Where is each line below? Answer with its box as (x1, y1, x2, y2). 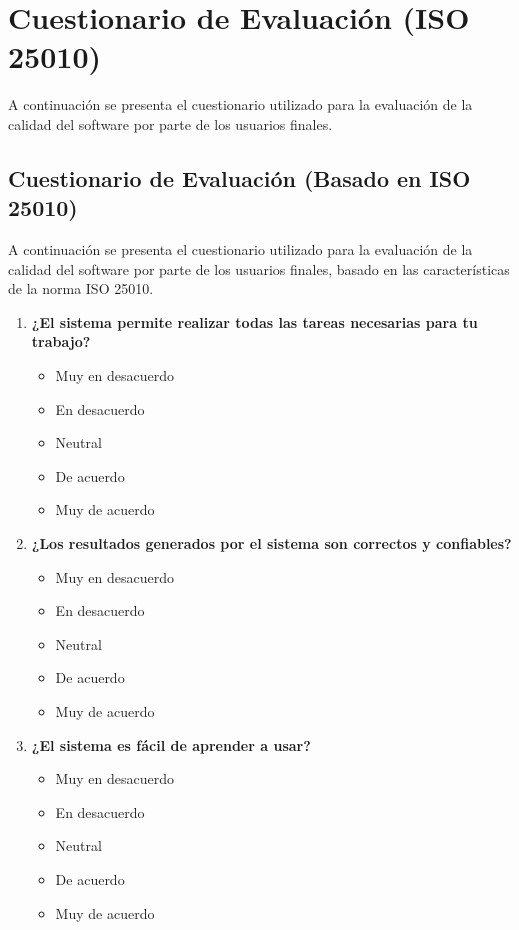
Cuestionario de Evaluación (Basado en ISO (8, 162, 471, 193)
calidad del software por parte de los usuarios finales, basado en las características (8, 258, 510, 279)
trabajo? (31, 331, 91, 352)
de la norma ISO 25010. (8, 278, 154, 299)
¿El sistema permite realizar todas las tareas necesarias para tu (31, 311, 478, 332)
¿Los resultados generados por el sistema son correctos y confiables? (31, 533, 512, 554)
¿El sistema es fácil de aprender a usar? (31, 734, 311, 755)
